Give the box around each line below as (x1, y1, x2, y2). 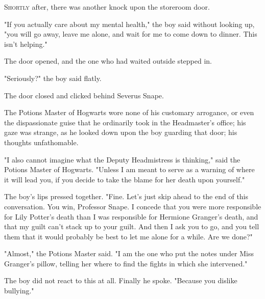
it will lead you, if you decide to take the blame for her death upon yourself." (4, 174, 245, 184)
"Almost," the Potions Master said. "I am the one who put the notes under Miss (4, 248, 254, 259)
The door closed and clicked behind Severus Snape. (4, 90, 164, 100)
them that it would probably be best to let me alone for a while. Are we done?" (4, 231, 253, 241)
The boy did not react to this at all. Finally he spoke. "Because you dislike (4, 275, 237, 286)
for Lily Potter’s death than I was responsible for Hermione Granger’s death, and (4, 211, 258, 222)
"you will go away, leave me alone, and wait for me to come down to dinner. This (4, 29, 257, 39)
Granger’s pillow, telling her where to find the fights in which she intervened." (4, 258, 248, 268)
